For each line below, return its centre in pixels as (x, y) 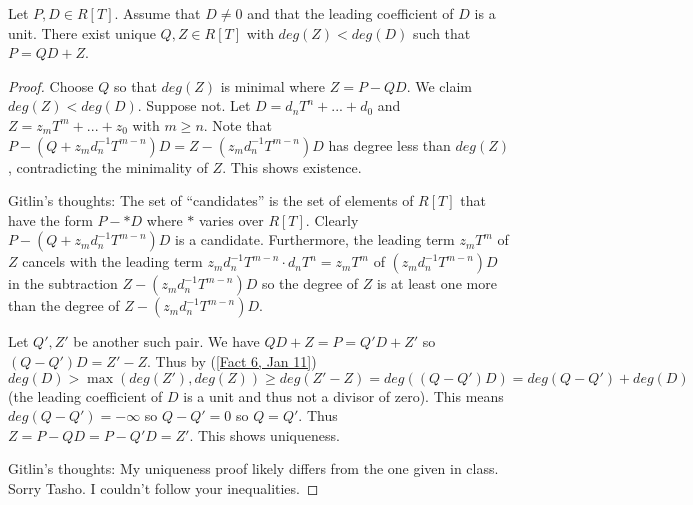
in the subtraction (63, 283)
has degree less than (389, 144)
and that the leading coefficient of (350, 13)
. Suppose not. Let (194, 105)
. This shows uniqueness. (264, 434)
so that (135, 85)
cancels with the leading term (112, 261)
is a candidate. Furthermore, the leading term (315, 239)
